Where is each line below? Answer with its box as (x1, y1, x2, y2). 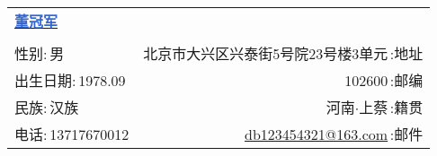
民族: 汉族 (14, 97, 79, 117)
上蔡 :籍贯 (359, 97, 424, 117)
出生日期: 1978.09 (14, 70, 126, 91)
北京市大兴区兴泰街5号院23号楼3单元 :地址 (143, 43, 424, 64)
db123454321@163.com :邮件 (245, 124, 424, 144)
